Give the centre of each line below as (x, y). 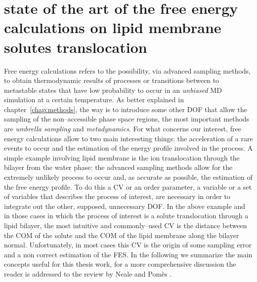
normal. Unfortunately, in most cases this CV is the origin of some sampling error (128, 245)
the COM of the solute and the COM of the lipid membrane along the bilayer (122, 235)
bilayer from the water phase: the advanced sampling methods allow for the (118, 167)
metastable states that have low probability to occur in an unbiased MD (113, 90)
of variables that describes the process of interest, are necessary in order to (117, 196)
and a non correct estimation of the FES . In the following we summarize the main (128, 254)
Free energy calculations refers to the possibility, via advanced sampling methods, (127, 70)
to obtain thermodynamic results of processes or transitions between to (112, 80)
